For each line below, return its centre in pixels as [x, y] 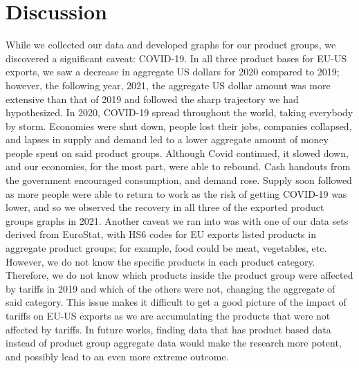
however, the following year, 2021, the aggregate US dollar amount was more [168, 85]
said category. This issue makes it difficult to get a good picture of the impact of [176, 302]
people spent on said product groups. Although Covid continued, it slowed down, [177, 153]
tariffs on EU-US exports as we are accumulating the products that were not [168, 315]
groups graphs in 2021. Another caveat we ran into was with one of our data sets [177, 220]
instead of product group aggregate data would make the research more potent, [174, 343]
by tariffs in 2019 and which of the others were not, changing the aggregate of [171, 288]
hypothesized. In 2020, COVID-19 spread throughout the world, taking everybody [179, 112]
